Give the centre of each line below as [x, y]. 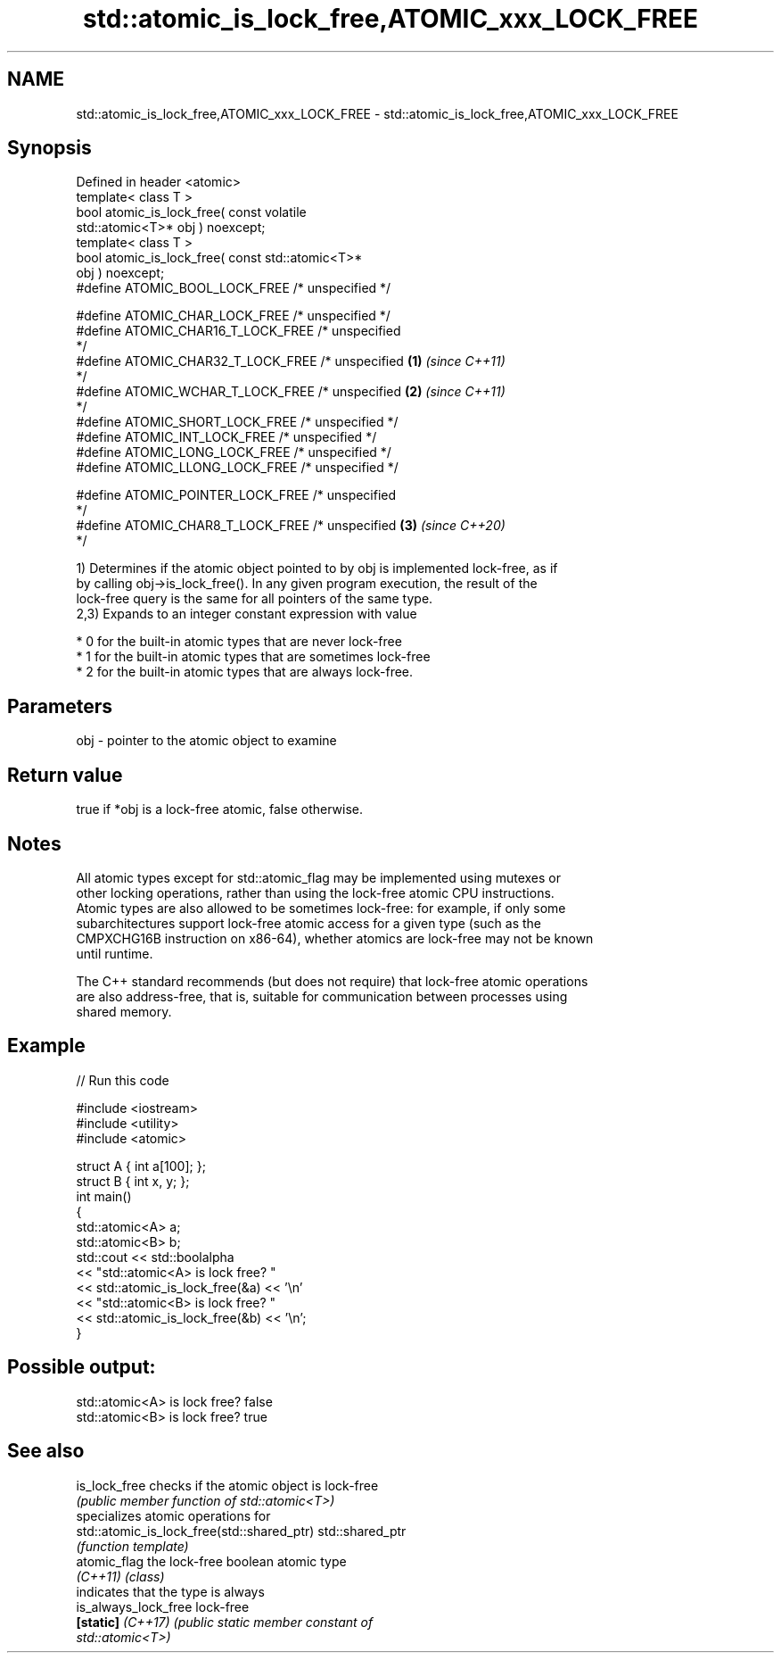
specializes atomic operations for [173, 1515]
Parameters [60, 706]
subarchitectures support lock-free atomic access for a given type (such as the [309, 923]
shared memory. [124, 1011]
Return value [65, 775]
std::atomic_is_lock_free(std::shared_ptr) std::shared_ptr [241, 1531]
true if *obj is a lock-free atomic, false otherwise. [219, 809]
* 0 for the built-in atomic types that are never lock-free [239, 642]
